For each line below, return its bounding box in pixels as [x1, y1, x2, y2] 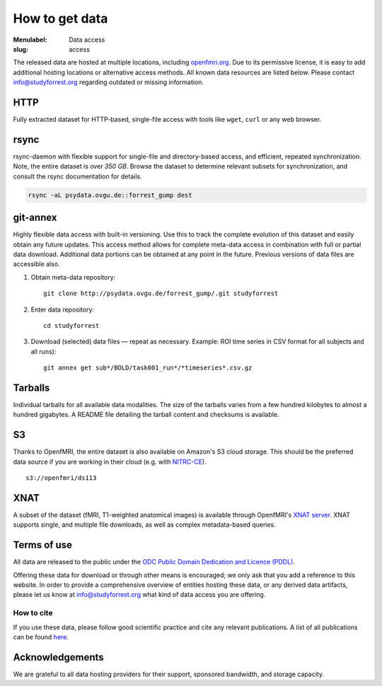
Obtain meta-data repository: [30, 273, 116, 281]
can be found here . [13, 632, 69, 641]
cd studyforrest [43, 321, 100, 329]
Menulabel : [13, 35, 47, 44]
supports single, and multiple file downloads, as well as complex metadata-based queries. [13, 520, 276, 529]
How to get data [13, 11, 108, 26]
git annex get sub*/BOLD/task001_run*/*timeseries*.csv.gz [43, 364, 253, 372]
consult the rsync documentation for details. [13, 172, 142, 181]
